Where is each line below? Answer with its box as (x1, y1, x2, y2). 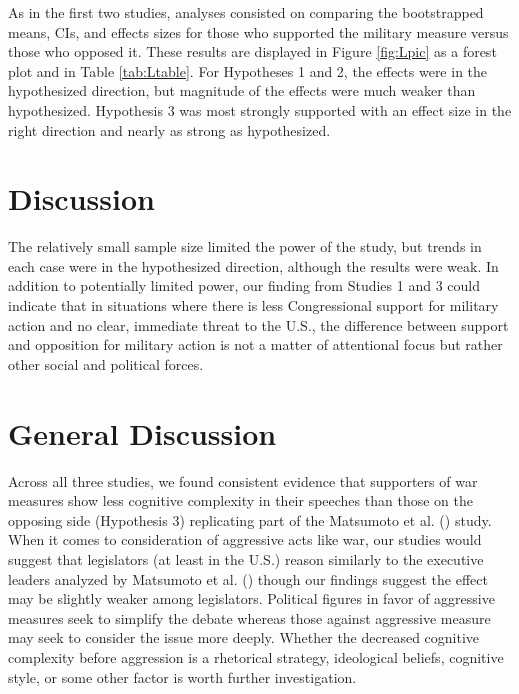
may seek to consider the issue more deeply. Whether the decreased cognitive (8, 627, 480, 648)
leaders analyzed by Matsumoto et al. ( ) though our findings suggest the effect (8, 568, 488, 589)
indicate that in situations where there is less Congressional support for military (8, 295, 499, 316)
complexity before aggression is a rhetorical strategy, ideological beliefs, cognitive (8, 646, 504, 667)
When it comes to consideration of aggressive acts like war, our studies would (8, 529, 482, 550)
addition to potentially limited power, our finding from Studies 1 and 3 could (8, 275, 480, 296)
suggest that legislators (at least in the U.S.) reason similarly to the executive (8, 548, 484, 569)
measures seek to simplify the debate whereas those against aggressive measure (8, 607, 491, 628)
